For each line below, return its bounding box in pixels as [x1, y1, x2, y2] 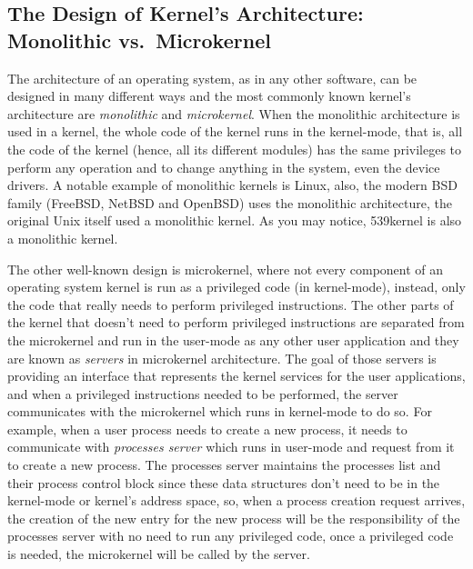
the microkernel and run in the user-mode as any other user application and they [7, 330, 459, 349]
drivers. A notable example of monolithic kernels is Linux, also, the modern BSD [7, 175, 458, 195]
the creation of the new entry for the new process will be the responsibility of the [7, 508, 460, 527]
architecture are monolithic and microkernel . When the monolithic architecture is [7, 104, 460, 123]
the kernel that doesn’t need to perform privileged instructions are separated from [7, 313, 465, 332]
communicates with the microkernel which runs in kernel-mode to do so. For [7, 402, 432, 421]
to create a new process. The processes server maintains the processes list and [7, 455, 441, 474]
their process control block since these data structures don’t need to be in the [7, 473, 440, 492]
